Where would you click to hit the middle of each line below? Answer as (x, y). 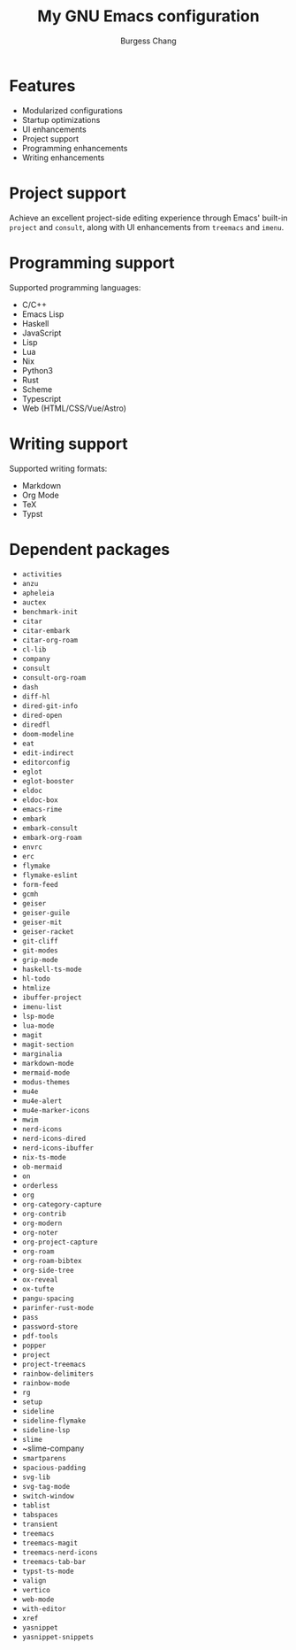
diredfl (36, 725)
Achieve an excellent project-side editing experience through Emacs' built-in (148, 218)
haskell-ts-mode (52, 970)
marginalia (42, 1054)
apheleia (38, 594)
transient (40, 1524)
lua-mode (38, 1026)
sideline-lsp (46, 1430)
